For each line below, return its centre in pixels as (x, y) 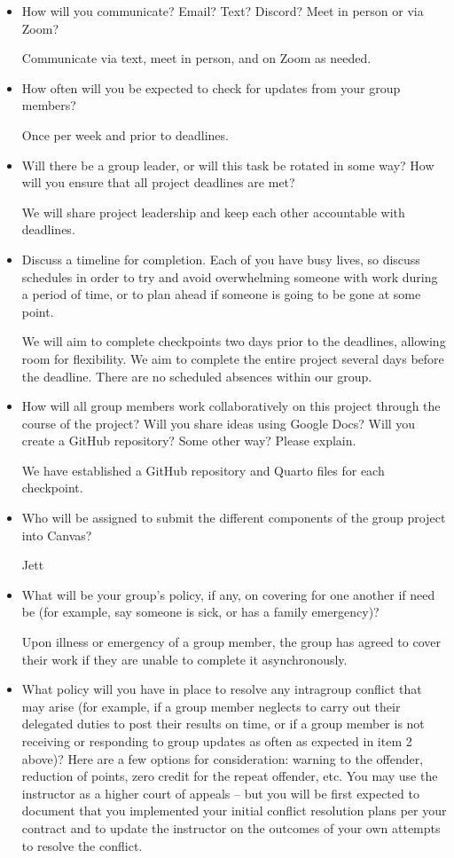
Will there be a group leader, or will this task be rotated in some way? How (228, 165)
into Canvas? (57, 535)
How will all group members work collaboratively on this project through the (231, 406)
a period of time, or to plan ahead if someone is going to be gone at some (221, 294)
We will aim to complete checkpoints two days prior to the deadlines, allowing (234, 341)
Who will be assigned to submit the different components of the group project (234, 518)
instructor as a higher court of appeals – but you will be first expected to (220, 793)
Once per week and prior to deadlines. (125, 134)
